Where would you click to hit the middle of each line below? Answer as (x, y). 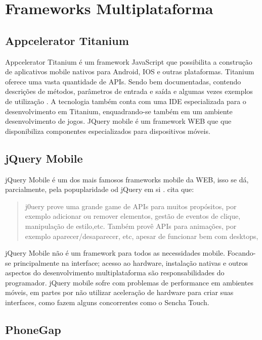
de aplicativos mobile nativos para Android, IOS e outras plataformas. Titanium (130, 71)
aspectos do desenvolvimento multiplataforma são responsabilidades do (115, 273)
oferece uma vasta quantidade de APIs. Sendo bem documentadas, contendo (123, 81)
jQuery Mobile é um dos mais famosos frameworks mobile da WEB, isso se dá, (127, 179)
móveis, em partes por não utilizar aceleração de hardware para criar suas (119, 292)
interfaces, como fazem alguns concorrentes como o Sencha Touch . (107, 302)
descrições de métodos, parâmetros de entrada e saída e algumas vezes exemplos (129, 91)
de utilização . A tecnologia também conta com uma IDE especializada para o (126, 101)
